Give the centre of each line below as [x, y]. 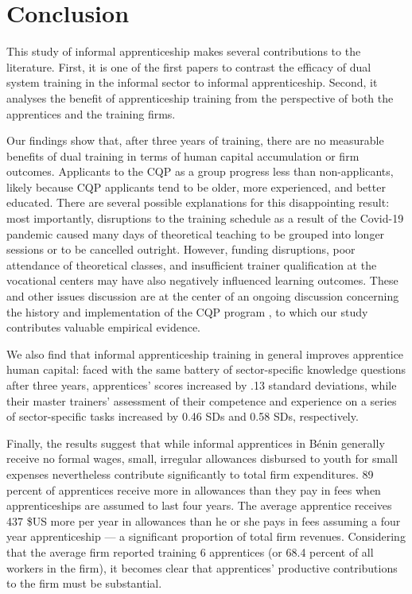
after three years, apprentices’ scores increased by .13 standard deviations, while [202, 385]
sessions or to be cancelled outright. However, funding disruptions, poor [181, 249]
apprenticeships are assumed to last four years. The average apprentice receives [199, 505]
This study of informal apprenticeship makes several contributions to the [184, 51]
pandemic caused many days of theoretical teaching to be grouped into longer [196, 233]
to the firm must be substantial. [84, 583]
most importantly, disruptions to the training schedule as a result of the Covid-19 [205, 218]
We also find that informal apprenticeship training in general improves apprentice [205, 353]
